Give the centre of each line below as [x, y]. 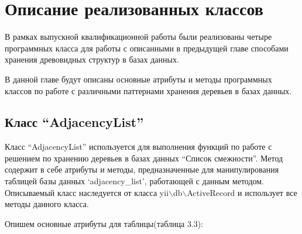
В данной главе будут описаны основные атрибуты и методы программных [138, 79]
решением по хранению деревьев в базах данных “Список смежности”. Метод [144, 158]
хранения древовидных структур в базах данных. [92, 59]
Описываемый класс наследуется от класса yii [87, 192]
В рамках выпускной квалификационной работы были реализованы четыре [138, 37]
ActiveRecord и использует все [242, 192]
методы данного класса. [47, 204]
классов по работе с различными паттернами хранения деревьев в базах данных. [148, 90]
